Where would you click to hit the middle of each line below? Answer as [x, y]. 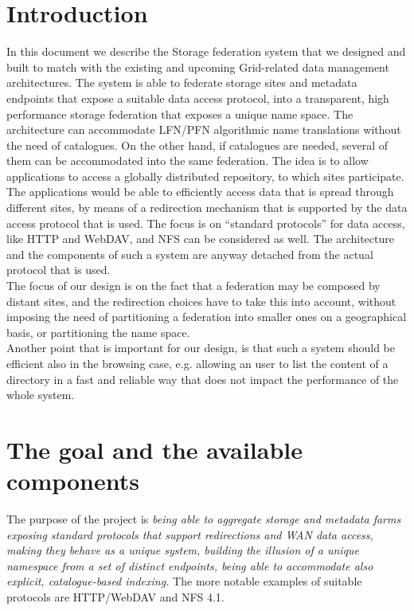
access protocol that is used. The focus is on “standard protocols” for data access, [206, 223]
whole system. [41, 395]
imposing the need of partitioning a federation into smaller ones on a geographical [207, 317]
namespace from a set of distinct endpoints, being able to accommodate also [190, 565]
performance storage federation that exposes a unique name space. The [180, 114]
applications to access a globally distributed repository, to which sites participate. [205, 176]
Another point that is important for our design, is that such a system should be [201, 348]
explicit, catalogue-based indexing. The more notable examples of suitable [184, 581]
